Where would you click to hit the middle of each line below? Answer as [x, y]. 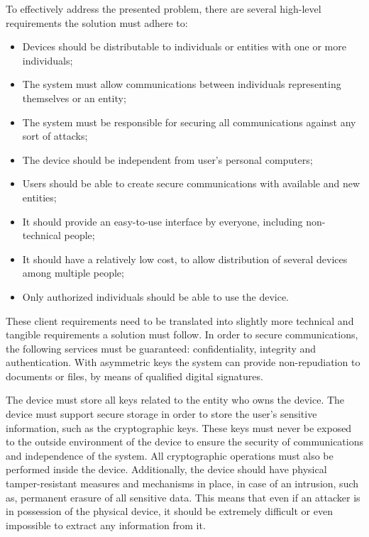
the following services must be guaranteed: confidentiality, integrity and [161, 348]
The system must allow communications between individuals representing [182, 84]
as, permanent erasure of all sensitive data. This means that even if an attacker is [183, 497]
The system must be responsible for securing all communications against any [189, 122]
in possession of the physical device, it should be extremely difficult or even [169, 511]
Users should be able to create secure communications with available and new [191, 183]
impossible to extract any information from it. [106, 525]
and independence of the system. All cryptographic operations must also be [170, 455]
